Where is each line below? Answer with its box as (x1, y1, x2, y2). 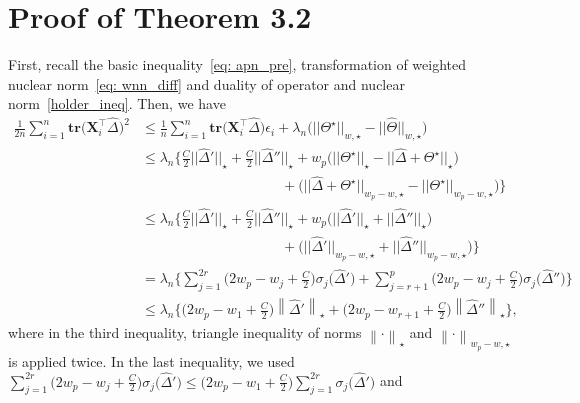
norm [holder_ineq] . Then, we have (8, 93, 226, 114)
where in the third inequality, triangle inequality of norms (8, 321, 362, 342)
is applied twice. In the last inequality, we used (8, 350, 295, 371)
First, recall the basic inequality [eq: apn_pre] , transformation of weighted (8, 54, 467, 75)
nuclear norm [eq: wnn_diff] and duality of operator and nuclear (8, 73, 405, 94)
